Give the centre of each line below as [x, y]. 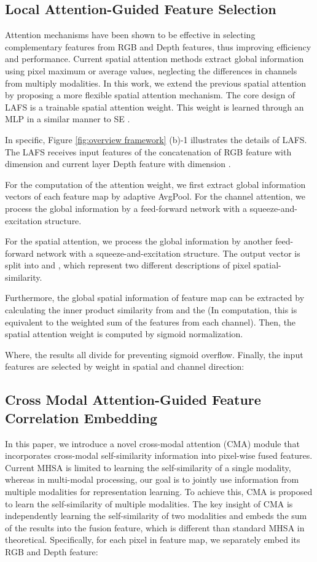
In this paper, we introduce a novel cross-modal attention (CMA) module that [152, 443]
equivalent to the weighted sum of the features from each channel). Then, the [151, 322]
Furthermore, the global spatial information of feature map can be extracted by [155, 298]
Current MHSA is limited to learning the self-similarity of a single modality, [148, 467]
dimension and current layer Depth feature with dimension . [118, 164]
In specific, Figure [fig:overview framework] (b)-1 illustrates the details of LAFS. [156, 139]
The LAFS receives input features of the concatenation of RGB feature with [148, 151]
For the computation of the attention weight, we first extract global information [155, 184]
